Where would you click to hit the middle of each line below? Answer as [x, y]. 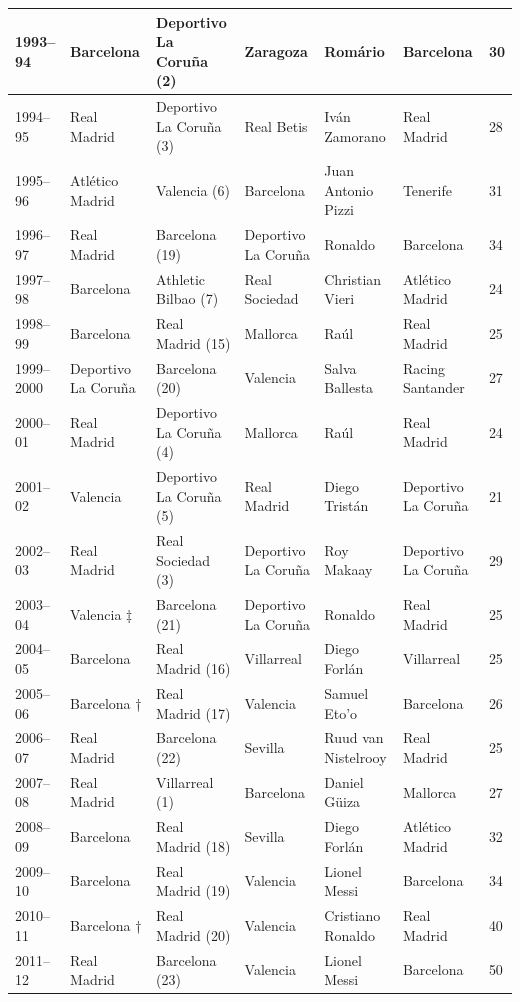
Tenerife [427, 189]
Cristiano [352, 915]
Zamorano [355, 135]
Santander [433, 387]
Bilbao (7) [187, 298]
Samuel [346, 692]
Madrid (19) [193, 890]
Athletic [181, 278]
